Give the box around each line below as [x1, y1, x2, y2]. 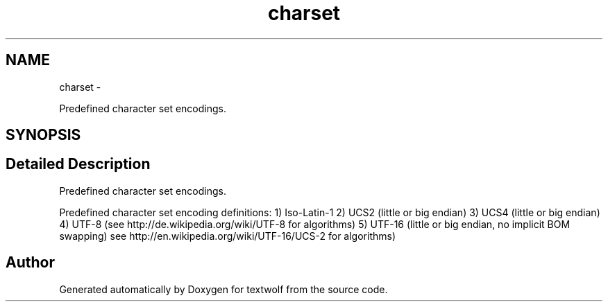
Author [6, 254, 55, 272]
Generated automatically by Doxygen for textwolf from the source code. [59, 283, 388, 295]
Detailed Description [6, 155, 151, 173]
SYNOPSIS [6, 126, 81, 144]
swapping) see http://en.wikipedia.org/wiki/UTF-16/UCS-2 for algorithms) [59, 229, 396, 242]
